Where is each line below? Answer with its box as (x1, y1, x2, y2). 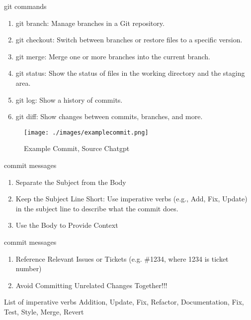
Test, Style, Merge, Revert (4, 306, 84, 317)
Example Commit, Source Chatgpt (24, 143, 130, 154)
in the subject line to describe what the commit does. (15, 203, 178, 213)
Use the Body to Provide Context (15, 220, 118, 230)
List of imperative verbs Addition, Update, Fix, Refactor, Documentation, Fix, (4, 297, 244, 307)
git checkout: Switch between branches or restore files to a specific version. (15, 34, 243, 45)
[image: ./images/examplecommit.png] (24, 129, 149, 136)
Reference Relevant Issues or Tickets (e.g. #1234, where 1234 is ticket (15, 253, 229, 264)
